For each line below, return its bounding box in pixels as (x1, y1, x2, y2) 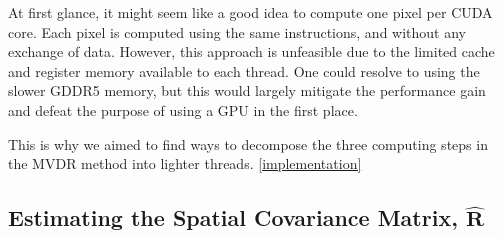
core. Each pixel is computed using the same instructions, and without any (8, 21, 466, 42)
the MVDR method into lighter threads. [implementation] (8, 153, 362, 174)
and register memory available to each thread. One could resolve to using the (8, 60, 480, 81)
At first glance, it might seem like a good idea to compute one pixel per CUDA (8, 2, 493, 22)
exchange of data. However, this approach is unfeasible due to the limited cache (8, 41, 495, 62)
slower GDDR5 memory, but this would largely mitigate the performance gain (8, 80, 486, 101)
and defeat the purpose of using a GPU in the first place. (8, 99, 358, 120)
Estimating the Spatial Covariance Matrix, (8, 202, 458, 233)
